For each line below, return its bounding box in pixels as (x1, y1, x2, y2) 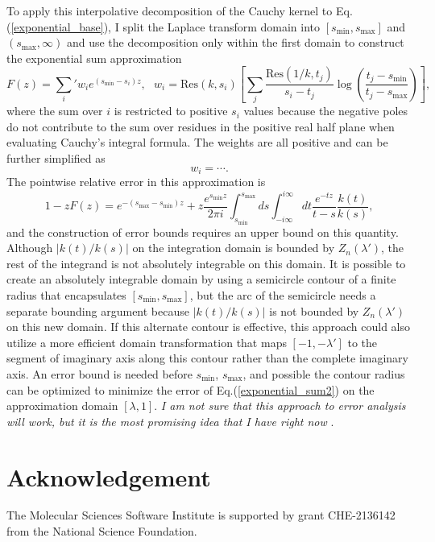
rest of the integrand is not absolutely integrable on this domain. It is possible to (6, 254, 406, 271)
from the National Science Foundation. (6, 523, 197, 540)
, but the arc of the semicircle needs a (189, 286, 376, 303)
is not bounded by (269, 302, 359, 319)
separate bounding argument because (6, 302, 189, 319)
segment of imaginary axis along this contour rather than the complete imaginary (6, 350, 408, 366)
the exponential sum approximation (6, 49, 182, 66)
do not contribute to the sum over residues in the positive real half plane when (6, 118, 395, 134)
